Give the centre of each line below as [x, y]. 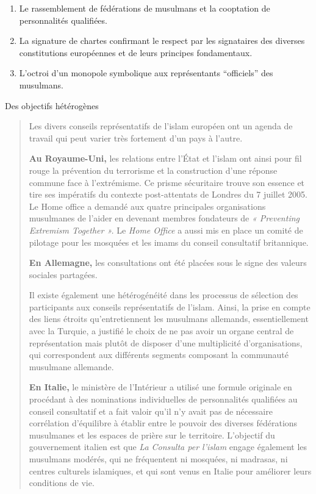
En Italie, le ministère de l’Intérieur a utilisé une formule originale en [160, 387]
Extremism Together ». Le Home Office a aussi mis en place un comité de [166, 230]
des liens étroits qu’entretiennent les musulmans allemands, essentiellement [169, 319]
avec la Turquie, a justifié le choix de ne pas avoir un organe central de [161, 331]
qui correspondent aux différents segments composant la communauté [159, 355]
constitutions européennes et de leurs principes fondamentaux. [136, 52]
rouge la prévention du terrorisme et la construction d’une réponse [153, 170]
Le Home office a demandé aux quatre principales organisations [147, 206]
